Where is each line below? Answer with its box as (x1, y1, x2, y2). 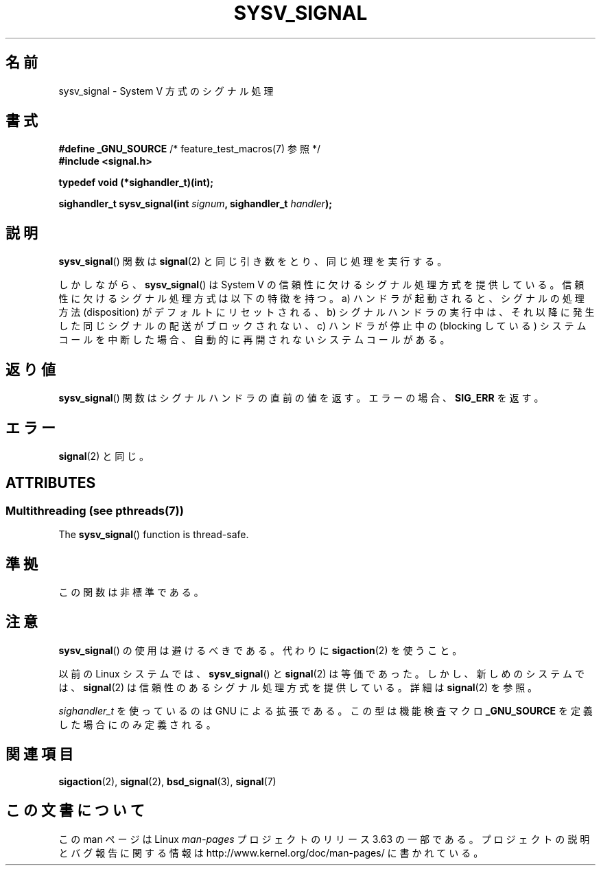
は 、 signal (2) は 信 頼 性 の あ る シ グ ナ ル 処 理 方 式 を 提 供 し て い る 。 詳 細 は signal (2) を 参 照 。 (58, 681, 538, 693)
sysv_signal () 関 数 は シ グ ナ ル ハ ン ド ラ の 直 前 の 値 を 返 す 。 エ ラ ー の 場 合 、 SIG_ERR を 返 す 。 (58, 392, 544, 404)
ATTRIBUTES (5, 474, 96, 492)
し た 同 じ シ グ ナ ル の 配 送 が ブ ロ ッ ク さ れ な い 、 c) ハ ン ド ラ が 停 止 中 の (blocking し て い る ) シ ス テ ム (58, 320, 587, 332)
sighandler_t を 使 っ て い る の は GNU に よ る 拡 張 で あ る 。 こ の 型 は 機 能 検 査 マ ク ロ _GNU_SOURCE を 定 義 (58, 704, 593, 717)
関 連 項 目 (5, 745, 73, 763)
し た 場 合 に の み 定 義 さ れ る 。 (58, 718, 216, 730)
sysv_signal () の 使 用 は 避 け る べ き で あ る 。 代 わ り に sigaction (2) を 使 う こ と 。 (58, 644, 462, 656)
